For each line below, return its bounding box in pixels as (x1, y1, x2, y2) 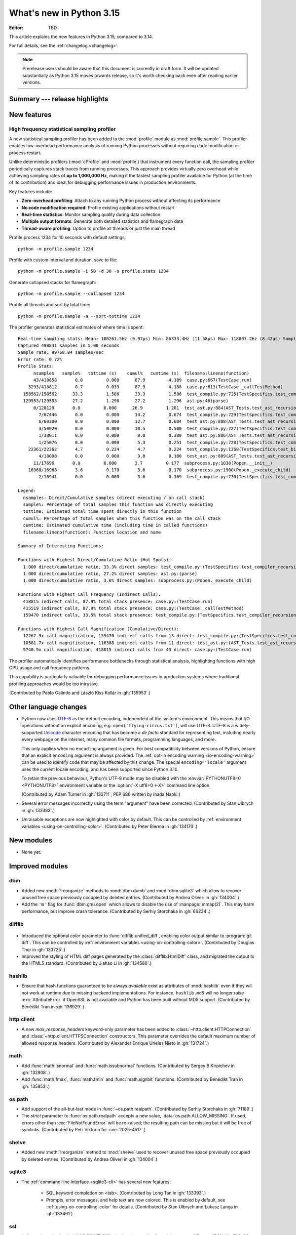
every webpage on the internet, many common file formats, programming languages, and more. (21, 737, 216, 742)
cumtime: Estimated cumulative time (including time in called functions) (23, 523, 208, 528)
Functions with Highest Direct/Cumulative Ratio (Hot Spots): (18, 557, 172, 563)
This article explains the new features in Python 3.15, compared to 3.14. (9, 34, 153, 40)
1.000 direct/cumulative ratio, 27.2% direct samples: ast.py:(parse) (23, 571, 197, 576)
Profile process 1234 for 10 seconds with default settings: (9, 235, 126, 241)
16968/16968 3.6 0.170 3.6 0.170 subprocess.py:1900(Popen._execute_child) (28, 467, 291, 473)
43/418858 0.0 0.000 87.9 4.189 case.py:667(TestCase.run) (33, 377, 252, 383)
